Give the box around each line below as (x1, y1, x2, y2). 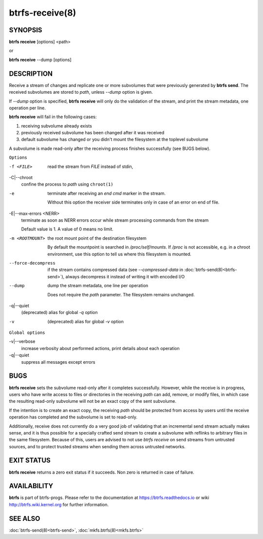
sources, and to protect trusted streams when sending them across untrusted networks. (9, 443, 186, 449)
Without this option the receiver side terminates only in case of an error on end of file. (47, 199, 220, 205)
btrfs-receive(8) (9, 7, 76, 18)
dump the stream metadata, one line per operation (47, 283, 149, 289)
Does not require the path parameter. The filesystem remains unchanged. (47, 291, 195, 297)
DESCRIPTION (9, 69, 53, 78)
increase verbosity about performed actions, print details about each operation (21, 345, 180, 351)
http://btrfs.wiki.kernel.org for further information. (9, 501, 109, 507)
